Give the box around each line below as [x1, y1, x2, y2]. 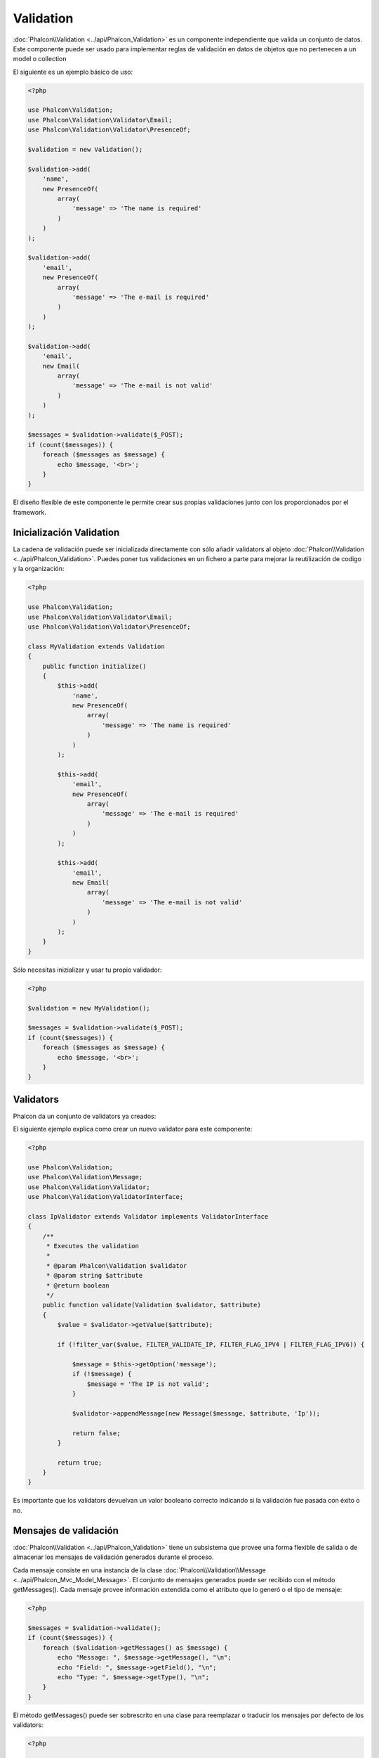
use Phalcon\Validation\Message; [27, 1173, 143, 1181]
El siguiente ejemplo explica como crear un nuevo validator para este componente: [13, 1125, 253, 1134]
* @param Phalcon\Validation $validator [46, 1262, 187, 1269]
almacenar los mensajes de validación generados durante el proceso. [13, 1553, 214, 1561]
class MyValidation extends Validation [27, 642, 165, 650]
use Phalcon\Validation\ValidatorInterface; [27, 1193, 184, 1201]
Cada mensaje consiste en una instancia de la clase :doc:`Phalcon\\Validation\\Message [13, 1565, 266, 1574]
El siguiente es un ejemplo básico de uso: [13, 68, 133, 76]
